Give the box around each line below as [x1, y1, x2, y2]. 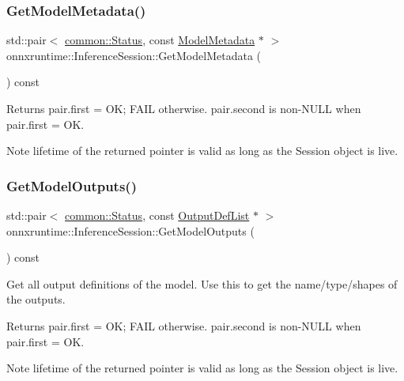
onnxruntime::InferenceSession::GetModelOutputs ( [6, 222, 255, 239]
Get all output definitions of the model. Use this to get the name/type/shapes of [6, 275, 398, 292]
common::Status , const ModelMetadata [65, 32, 255, 48]
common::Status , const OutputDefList [65, 207, 250, 223]
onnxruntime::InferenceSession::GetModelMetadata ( [6, 47, 261, 63]
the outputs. [6, 291, 66, 307]
